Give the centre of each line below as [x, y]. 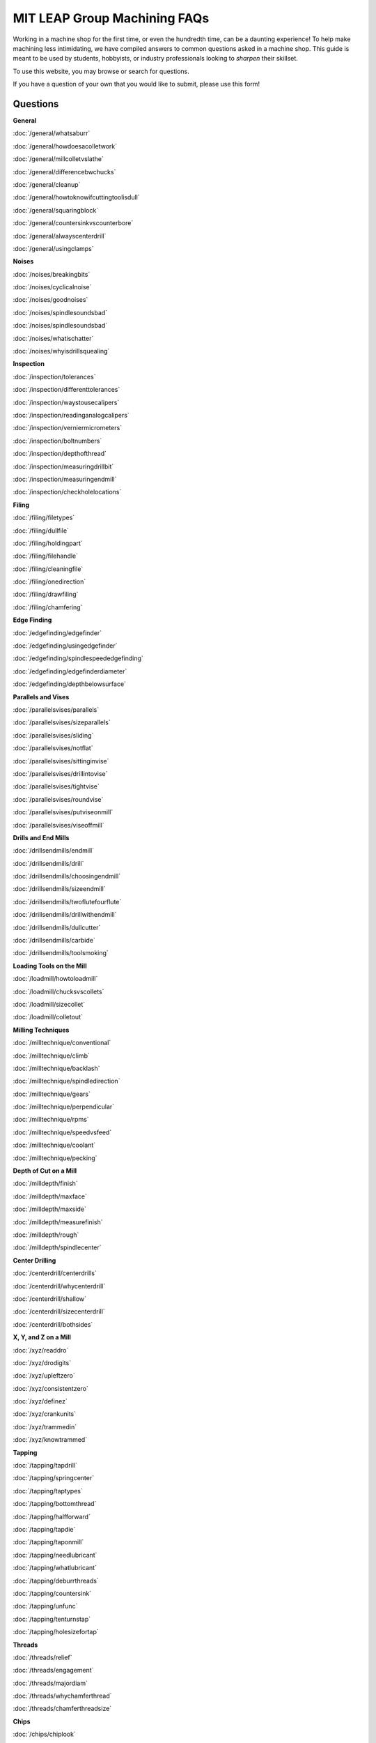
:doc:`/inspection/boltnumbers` [57, 441]
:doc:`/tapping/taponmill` [48, 1542]
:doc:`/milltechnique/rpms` [51, 1120]
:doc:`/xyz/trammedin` [45, 1426]
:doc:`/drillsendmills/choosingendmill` [67, 876]
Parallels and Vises [41, 697]
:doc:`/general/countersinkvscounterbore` [73, 223]
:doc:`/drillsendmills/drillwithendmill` [65, 915]
